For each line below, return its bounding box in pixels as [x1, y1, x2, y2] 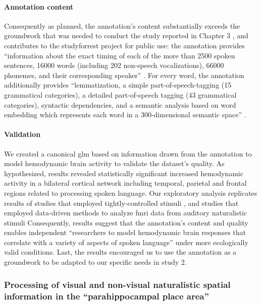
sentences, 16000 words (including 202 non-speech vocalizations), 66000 [4, 60, 224, 70]
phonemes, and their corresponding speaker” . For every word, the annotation [4, 69, 244, 80]
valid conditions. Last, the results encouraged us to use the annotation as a [4, 247, 237, 257]
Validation [4, 129, 41, 139]
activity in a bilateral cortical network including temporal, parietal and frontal [4, 178, 247, 188]
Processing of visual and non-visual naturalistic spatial [4, 278, 231, 290]
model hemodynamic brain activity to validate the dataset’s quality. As [4, 158, 225, 169]
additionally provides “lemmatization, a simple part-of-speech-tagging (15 [4, 80, 232, 90]
